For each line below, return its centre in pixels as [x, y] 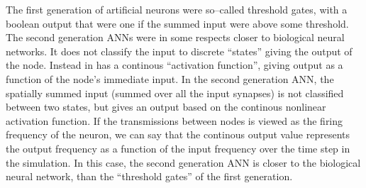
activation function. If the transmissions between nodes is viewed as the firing [174, 120]
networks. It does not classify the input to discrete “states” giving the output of [179, 51]
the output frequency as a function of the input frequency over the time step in [178, 148]
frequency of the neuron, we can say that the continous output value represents [178, 134]
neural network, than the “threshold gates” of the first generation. [149, 176]
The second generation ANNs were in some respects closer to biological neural [175, 37]
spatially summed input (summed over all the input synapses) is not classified [175, 93]
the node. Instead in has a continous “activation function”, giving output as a [174, 65]
